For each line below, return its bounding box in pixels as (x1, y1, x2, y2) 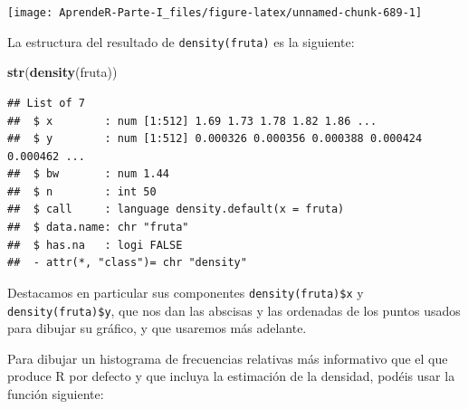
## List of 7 (7, 96, 85, 109)
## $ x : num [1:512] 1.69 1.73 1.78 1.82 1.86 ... (7, 114, 377, 128)
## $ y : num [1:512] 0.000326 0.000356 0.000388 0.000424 (7, 132, 423, 146)
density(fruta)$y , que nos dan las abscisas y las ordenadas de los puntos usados (7, 300, 461, 319)
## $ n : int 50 (7, 185, 157, 198)
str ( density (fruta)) (7, 62, 118, 81)
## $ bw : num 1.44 (7, 167, 169, 181)
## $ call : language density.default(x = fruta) (7, 203, 345, 216)
